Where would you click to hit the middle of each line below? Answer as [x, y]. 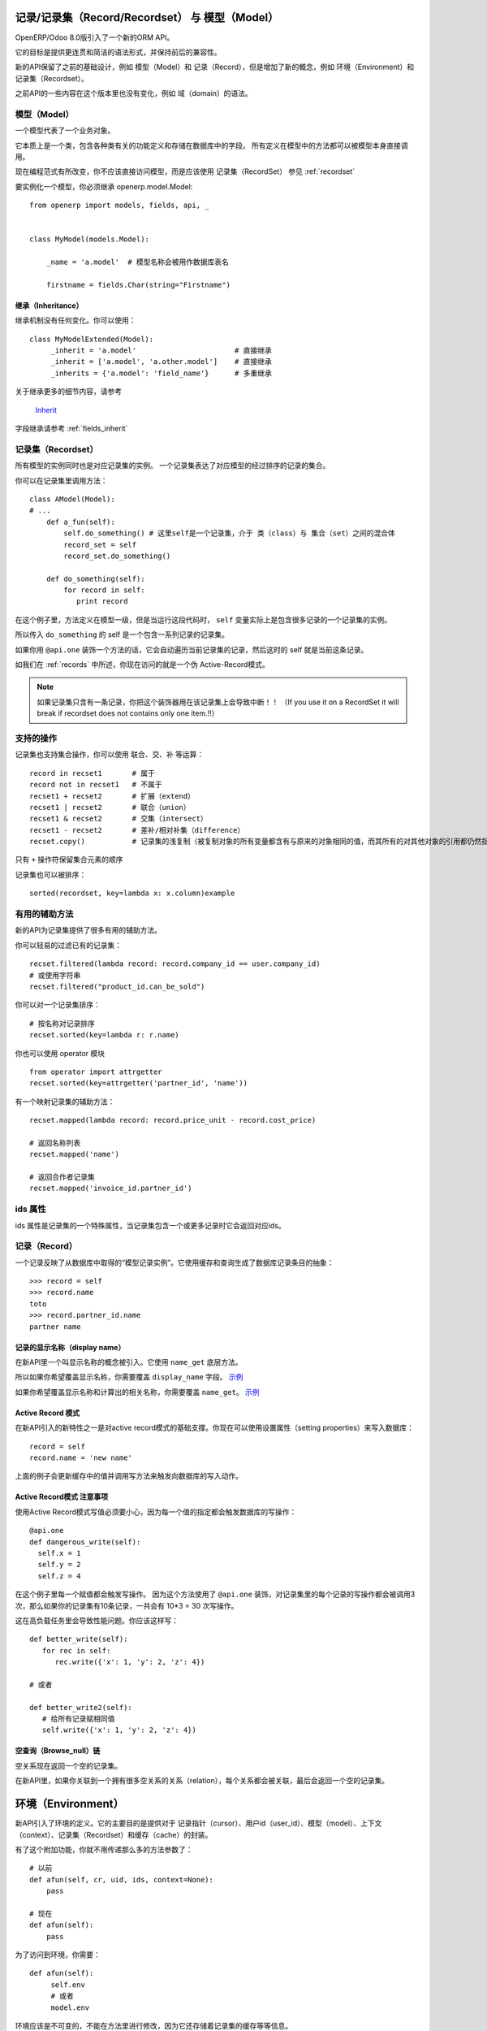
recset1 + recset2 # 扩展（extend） [112, 796]
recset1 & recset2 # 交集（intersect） [119, 819]
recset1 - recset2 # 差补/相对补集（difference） [137, 830]
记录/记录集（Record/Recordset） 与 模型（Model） [147, 17]
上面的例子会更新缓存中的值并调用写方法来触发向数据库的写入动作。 [129, 1476]
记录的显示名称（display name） [70, 1347]
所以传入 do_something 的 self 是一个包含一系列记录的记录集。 [122, 634]
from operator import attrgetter [96, 1072]
